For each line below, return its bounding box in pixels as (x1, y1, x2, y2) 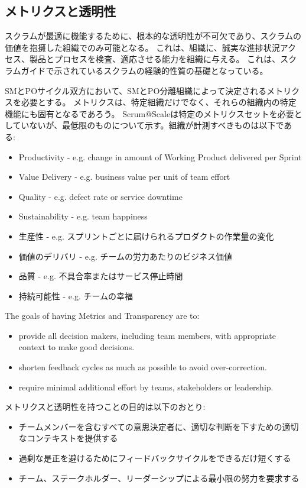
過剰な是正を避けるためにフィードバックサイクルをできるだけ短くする (18, 452, 291, 464)
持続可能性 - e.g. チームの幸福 (18, 289, 134, 302)
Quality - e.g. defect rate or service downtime (18, 190, 183, 202)
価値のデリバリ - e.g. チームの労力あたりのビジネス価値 (18, 250, 233, 262)
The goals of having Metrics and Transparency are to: (5, 309, 200, 322)
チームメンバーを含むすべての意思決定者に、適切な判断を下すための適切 (18, 420, 299, 432)
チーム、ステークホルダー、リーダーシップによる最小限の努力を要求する (18, 471, 300, 484)
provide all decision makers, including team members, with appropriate (18, 329, 276, 341)
